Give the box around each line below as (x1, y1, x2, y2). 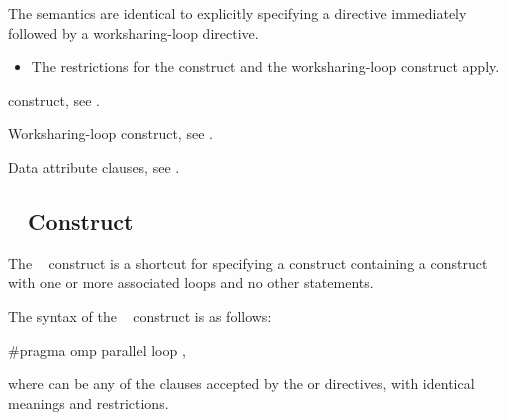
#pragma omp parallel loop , (8, 339, 186, 360)
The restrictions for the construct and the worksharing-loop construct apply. (31, 56, 500, 77)
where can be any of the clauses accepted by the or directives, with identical (8, 373, 475, 394)
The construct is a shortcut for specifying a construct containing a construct (8, 252, 488, 273)
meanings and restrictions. (8, 392, 169, 413)
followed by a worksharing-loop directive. (8, 22, 259, 43)
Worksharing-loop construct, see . (8, 123, 213, 144)
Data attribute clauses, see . (8, 156, 180, 177)
